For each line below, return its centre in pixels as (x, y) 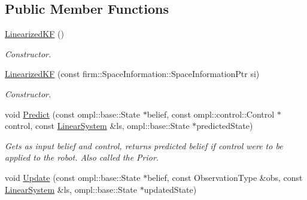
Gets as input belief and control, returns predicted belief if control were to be (144, 145)
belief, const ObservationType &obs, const (225, 177)
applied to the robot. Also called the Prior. (82, 157)
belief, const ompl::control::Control (211, 114)
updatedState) (170, 189)
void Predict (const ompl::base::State (72, 114)
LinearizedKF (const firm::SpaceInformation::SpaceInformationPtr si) (132, 74)
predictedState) (225, 126)
